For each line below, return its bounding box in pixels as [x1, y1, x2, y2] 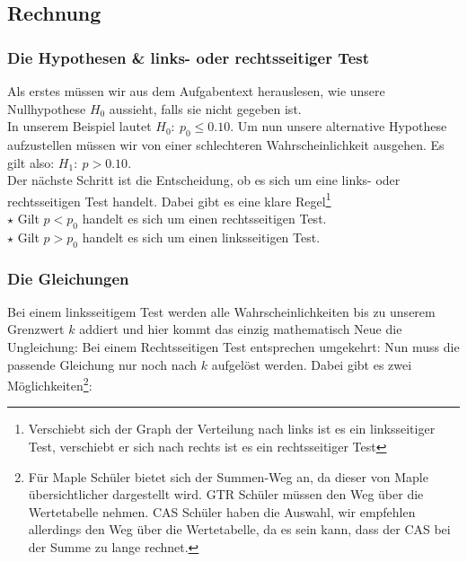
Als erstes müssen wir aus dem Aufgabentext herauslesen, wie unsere [7, 82, 385, 100]
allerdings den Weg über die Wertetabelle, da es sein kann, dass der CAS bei [28, 520, 451, 539]
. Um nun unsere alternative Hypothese [230, 117, 447, 136]
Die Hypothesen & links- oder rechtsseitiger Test [7, 46, 370, 68]
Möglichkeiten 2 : [7, 373, 93, 394]
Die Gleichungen [7, 267, 129, 289]
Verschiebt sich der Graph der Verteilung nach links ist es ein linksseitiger [28, 419, 436, 438]
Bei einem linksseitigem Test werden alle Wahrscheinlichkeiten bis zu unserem [7, 302, 436, 321]
